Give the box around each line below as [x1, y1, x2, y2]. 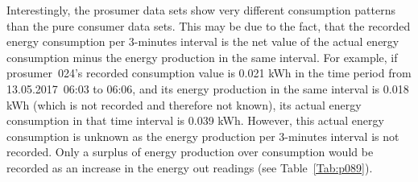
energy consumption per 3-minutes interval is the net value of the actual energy [6, 33, 399, 50]
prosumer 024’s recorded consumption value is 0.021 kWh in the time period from [6, 64, 412, 81]
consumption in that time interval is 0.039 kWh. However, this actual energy [6, 112, 384, 129]
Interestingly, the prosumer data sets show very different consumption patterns [6, 2, 395, 18]
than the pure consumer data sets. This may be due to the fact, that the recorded [6, 17, 411, 34]
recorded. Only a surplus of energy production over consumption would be [6, 143, 374, 160]
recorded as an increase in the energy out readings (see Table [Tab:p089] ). [6, 159, 373, 176]
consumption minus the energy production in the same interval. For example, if [6, 48, 398, 65]
